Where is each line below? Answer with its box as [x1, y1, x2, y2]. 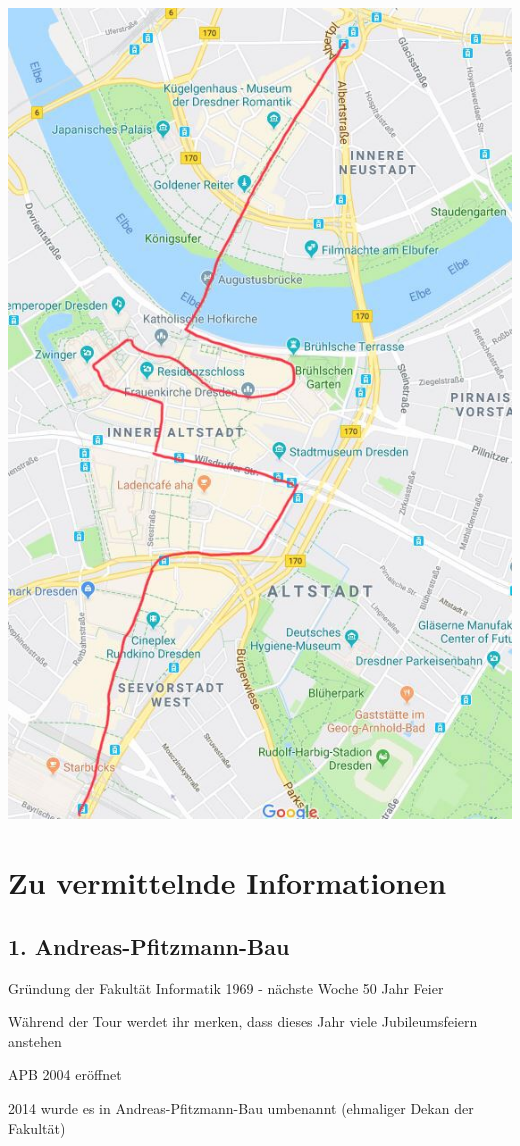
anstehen [8, 1030, 62, 1051]
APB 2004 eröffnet [8, 1064, 122, 1085]
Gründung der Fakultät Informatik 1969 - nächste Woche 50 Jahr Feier [8, 977, 444, 998]
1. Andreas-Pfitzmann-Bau [8, 930, 290, 961]
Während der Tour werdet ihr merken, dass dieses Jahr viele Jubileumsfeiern [8, 1011, 478, 1032]
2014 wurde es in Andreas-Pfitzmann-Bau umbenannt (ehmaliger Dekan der [8, 1097, 474, 1118]
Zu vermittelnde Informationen [8, 862, 447, 903]
